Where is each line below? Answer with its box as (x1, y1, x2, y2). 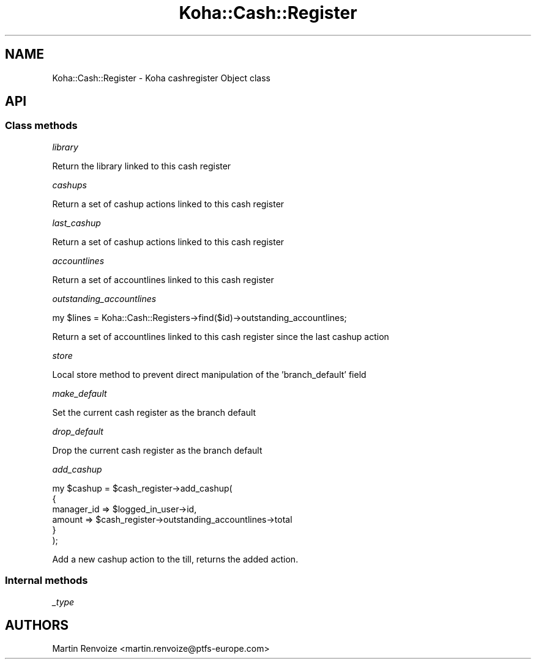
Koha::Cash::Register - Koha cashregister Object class (52, 72, 270, 83)
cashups (52, 179, 87, 190)
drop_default (52, 426, 103, 437)
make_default (52, 388, 107, 399)
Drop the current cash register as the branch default (52, 445, 262, 456)
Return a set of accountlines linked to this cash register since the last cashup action (52, 331, 389, 342)
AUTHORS (5, 617, 69, 633)
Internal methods (5, 574, 88, 587)
